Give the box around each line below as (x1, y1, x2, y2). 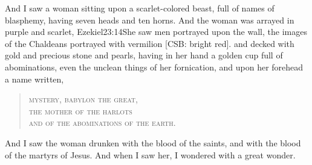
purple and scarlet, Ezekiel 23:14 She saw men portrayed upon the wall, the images (5, 25, 307, 38)
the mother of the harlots (28, 104, 132, 117)
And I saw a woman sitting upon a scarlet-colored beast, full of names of (5, 2, 275, 14)
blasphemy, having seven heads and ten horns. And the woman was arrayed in (5, 13, 294, 26)
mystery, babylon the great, (28, 93, 138, 105)
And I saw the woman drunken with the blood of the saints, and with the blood (5, 136, 301, 149)
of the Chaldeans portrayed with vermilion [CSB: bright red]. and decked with (5, 37, 294, 49)
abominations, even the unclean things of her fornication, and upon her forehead (5, 60, 304, 73)
